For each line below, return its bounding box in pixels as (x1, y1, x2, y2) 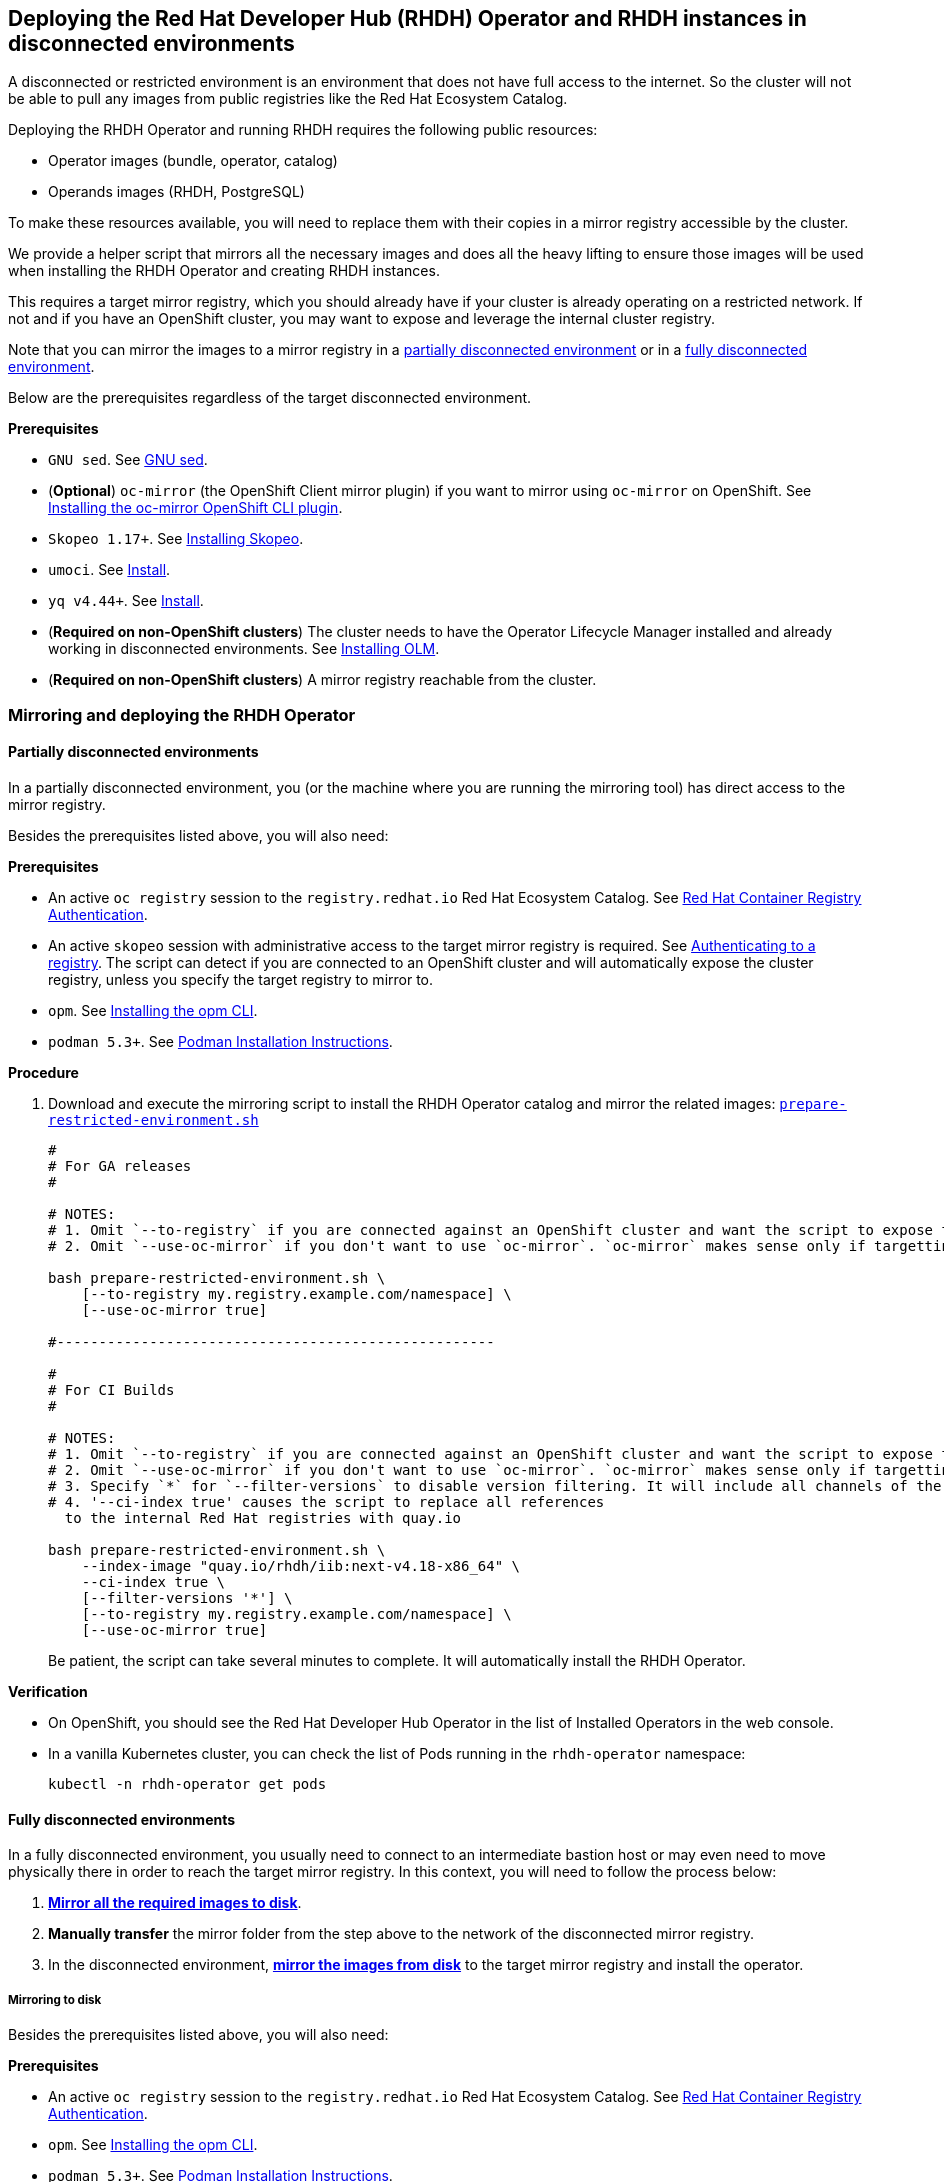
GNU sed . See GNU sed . (48, 451, 208, 469)
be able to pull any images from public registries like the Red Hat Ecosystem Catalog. (8, 90, 568, 108)
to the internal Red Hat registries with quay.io (64, 1510, 462, 1527)
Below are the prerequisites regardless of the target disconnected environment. (8, 389, 532, 407)
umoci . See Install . (48, 561, 171, 579)
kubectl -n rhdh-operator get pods (48, 1776, 327, 1793)
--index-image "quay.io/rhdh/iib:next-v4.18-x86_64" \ (81, 1558, 521, 1575)
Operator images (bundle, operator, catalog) (48, 152, 338, 170)
